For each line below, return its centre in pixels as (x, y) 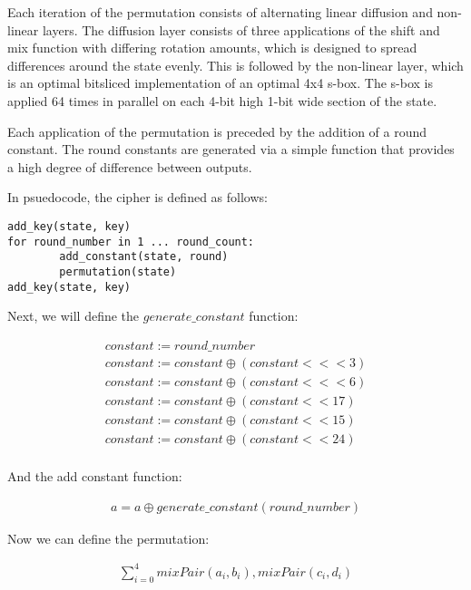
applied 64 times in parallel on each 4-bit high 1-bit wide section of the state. (222, 100)
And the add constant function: (95, 476)
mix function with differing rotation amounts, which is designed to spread (212, 48)
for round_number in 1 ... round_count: (131, 242)
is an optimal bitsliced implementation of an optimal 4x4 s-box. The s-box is (220, 83)
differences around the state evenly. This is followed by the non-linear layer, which (235, 65)
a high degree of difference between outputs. (130, 166)
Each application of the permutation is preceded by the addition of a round (217, 131)
